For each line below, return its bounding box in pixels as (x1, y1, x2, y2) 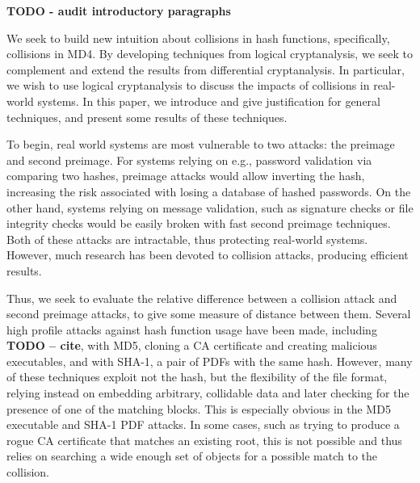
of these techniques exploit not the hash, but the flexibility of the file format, (6, 368, 388, 385)
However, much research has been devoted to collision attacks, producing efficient (6, 246, 409, 263)
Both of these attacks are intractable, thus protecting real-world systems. (6, 230, 368, 247)
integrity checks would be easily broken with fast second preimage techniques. (6, 215, 391, 232)
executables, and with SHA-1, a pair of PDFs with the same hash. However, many (6, 352, 413, 369)
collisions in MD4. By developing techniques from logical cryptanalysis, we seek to (6, 45, 413, 62)
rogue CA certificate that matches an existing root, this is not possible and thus (6, 431, 402, 448)
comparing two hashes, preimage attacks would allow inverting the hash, (6, 167, 365, 184)
